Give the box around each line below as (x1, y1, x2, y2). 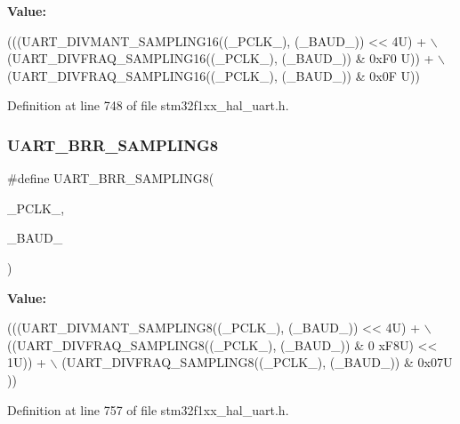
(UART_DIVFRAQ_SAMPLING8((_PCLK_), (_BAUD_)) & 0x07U (61, 353, 453, 372)
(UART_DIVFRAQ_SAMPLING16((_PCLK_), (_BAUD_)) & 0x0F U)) (7, 66, 420, 84)
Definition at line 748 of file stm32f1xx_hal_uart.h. (7, 96, 289, 115)
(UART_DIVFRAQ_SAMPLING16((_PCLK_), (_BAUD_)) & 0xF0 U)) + (7, 49, 434, 68)
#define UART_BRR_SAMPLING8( (7, 169, 214, 188)
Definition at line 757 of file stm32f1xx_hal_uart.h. (7, 400, 289, 419)
